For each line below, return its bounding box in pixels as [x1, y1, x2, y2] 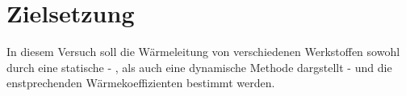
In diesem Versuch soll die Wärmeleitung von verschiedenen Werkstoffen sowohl [6, 43, 400, 60]
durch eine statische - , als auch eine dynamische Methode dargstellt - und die [6, 58, 392, 75]
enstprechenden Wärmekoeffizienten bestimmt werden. [6, 74, 275, 91]
